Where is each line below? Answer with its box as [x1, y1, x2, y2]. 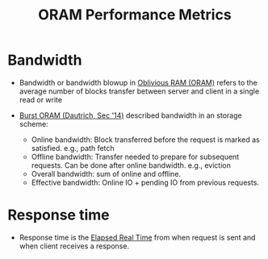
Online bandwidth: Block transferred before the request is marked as [31, 135, 260, 144]
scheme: [19, 119, 49, 128]
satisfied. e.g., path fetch [31, 143, 115, 152]
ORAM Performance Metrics [38, 6, 232, 24]
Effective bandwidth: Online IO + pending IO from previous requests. [31, 178, 260, 187]
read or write [19, 94, 62, 104]
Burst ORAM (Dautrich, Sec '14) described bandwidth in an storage [19, 111, 243, 120]
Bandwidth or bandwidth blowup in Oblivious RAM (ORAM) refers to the [19, 77, 258, 87]
